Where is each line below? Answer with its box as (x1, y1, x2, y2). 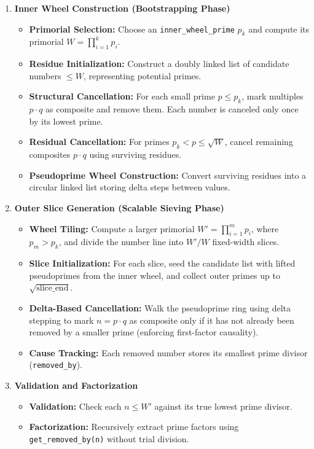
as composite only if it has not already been (129, 313, 294, 326)
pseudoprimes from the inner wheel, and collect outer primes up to (29, 268, 280, 281)
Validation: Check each (29, 399, 122, 412)
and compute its (248, 22, 310, 35)
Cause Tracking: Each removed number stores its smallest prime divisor (29, 346, 308, 359)
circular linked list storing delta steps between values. (29, 181, 230, 193)
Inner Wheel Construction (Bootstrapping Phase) (14, 2, 230, 14)
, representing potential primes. (83, 69, 202, 82)
